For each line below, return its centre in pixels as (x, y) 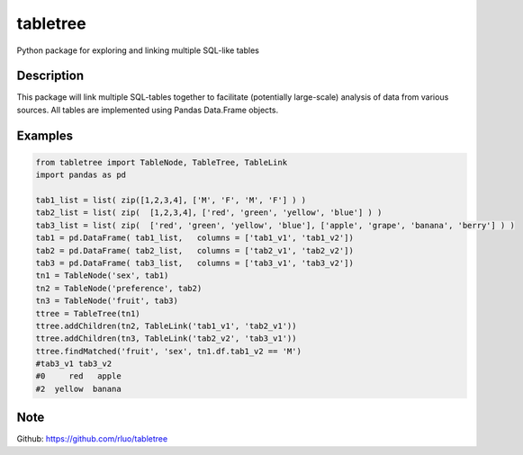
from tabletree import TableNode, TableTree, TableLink (162, 162)
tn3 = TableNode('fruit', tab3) (107, 301)
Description (50, 76)
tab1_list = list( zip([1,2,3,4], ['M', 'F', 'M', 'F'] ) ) (171, 201)
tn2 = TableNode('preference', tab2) (119, 288)
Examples (45, 135)
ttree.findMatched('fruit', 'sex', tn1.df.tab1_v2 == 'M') (168, 351)
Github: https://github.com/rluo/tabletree (92, 439)
